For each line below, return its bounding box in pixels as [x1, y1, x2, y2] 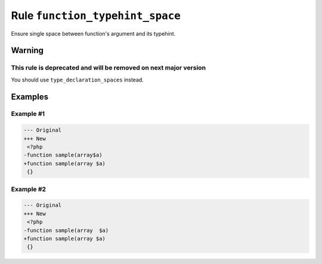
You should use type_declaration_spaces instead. [11, 76, 144, 83]
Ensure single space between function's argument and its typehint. [11, 30, 176, 37]
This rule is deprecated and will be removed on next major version [11, 64, 206, 72]
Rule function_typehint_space [11, 9, 181, 22]
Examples [11, 92, 49, 102]
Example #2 [11, 185, 47, 193]
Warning [11, 45, 44, 56]
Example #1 [11, 110, 45, 118]
